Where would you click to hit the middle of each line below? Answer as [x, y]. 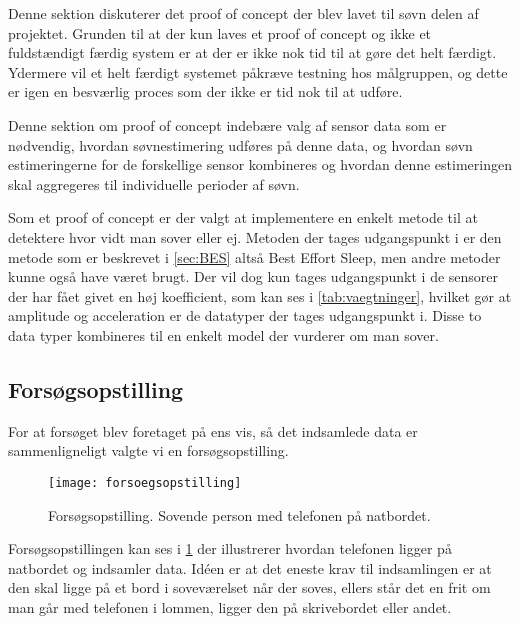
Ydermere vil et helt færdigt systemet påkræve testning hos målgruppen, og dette [258, 71]
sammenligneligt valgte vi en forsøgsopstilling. [148, 450]
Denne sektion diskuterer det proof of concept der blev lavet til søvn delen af [243, 13]
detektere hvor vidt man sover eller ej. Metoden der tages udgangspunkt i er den [255, 236]
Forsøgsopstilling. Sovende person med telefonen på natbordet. [239, 514]
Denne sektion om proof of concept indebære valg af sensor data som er [227, 124]
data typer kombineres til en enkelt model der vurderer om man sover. [223, 334]
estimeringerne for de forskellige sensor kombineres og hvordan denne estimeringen [260, 164]
